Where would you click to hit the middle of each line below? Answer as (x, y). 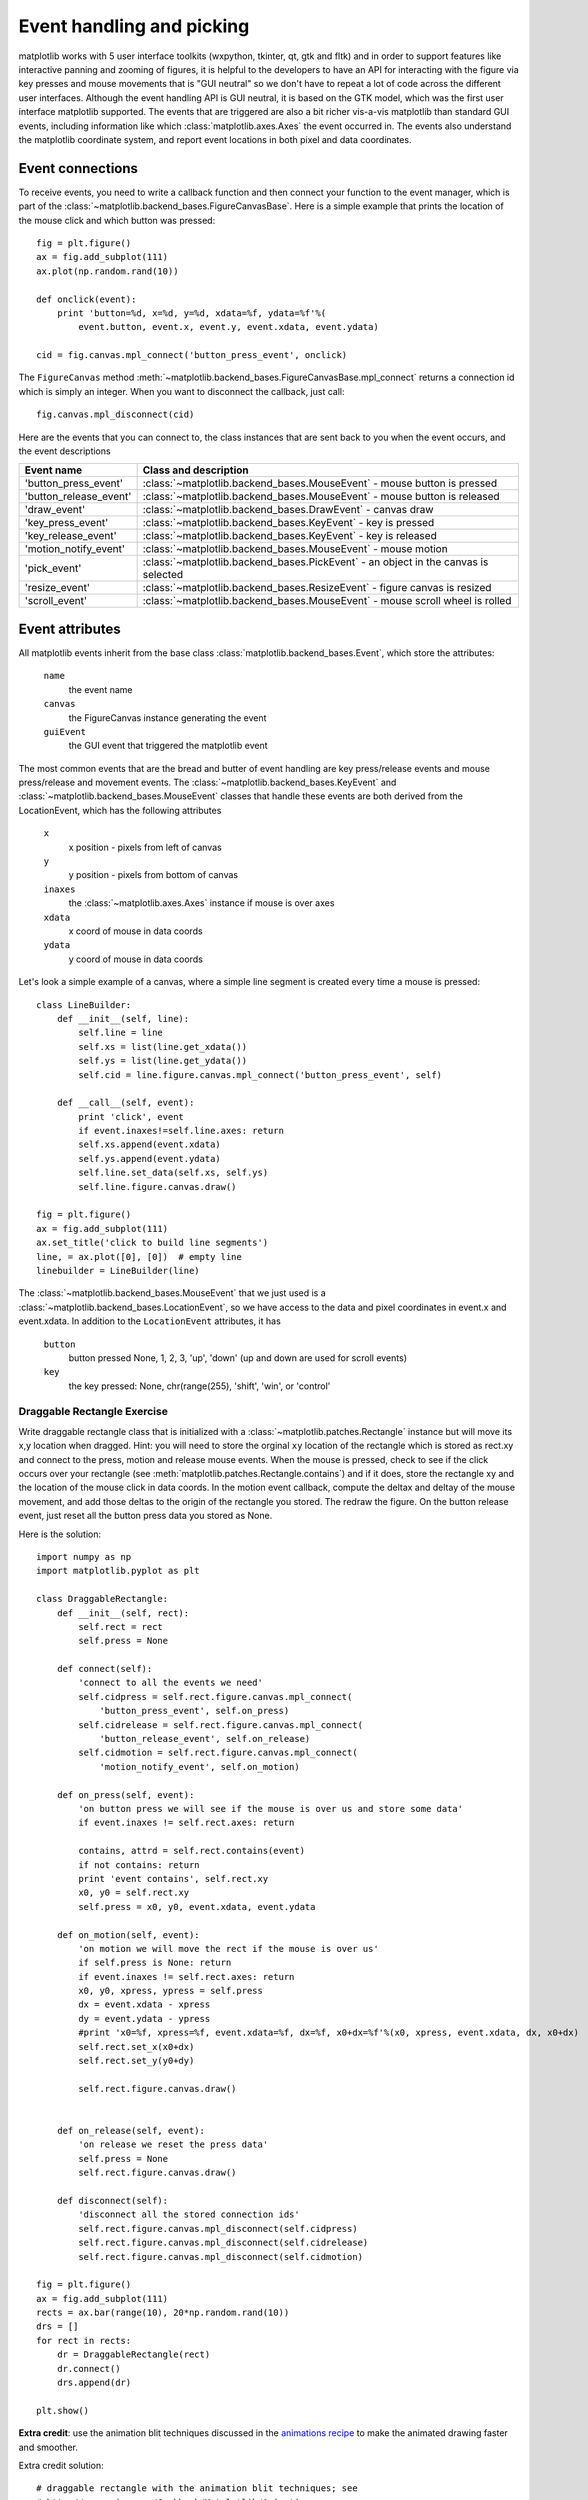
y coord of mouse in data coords (136, 959)
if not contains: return (139, 1864)
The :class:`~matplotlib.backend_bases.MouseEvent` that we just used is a (172, 1293)
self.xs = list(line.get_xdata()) (163, 1046)
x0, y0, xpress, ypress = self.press (171, 1991)
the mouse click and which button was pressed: (117, 220)
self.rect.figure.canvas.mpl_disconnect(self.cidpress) (218, 2228)
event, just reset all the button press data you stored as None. (145, 1516)
